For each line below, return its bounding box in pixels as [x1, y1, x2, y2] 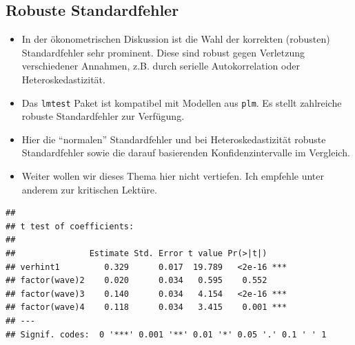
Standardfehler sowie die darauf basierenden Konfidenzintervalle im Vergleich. [21, 145, 350, 160]
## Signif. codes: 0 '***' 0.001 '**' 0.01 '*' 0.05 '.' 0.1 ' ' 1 [6, 329, 327, 339]
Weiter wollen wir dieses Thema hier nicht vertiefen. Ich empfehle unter [21, 169, 324, 183]
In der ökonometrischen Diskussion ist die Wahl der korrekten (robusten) [21, 32, 330, 46]
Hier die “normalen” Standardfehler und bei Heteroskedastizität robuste [21, 132, 326, 146]
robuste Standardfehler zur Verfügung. [21, 109, 185, 123]
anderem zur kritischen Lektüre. [21, 182, 157, 196]
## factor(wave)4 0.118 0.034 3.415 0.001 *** [6, 302, 287, 313]
